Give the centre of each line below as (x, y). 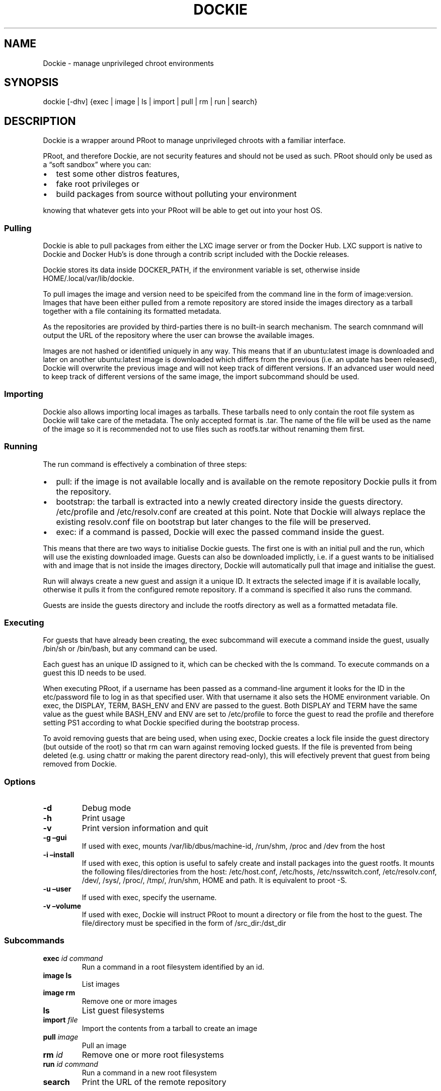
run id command (70, 1064)
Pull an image (104, 1045)
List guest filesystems (123, 1010)
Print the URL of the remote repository (154, 1082)
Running (21, 447)
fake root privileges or (98, 184)
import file (60, 1019)
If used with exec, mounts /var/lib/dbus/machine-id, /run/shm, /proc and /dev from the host (233, 846)
